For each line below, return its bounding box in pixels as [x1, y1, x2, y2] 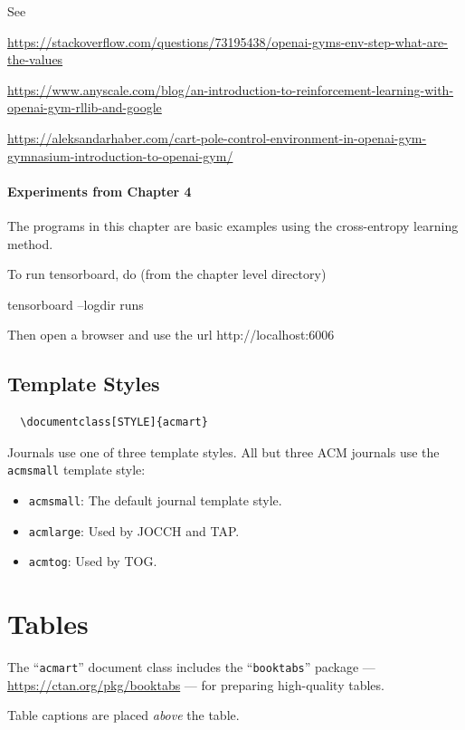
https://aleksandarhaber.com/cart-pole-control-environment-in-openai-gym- [7, 128, 427, 147]
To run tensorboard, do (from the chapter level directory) [7, 264, 327, 283]
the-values [7, 50, 63, 69]
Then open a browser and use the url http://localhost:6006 [7, 325, 335, 344]
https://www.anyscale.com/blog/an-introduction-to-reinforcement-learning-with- [7, 80, 454, 99]
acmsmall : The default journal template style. [28, 490, 282, 509]
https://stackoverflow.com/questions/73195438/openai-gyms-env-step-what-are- [7, 32, 449, 51]
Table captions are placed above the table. [7, 706, 240, 725]
